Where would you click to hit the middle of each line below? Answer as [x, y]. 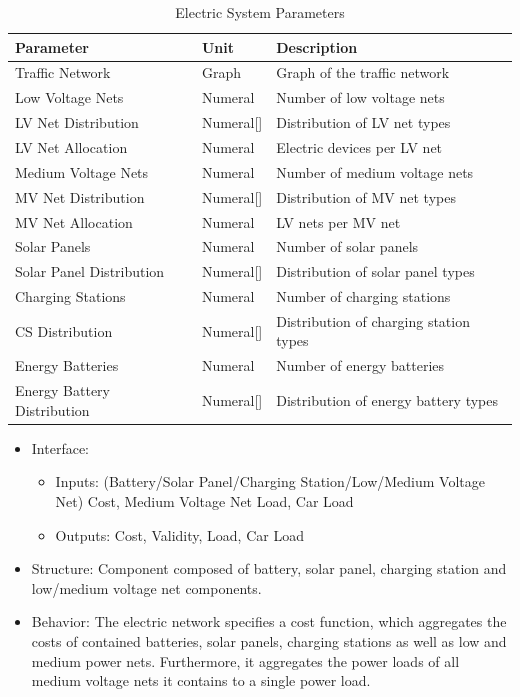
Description [317, 46]
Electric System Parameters [260, 12]
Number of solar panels [347, 246]
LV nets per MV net [338, 221]
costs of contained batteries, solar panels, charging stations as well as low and [269, 641]
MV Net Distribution [80, 196]
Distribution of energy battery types [387, 399]
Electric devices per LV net [359, 146]
